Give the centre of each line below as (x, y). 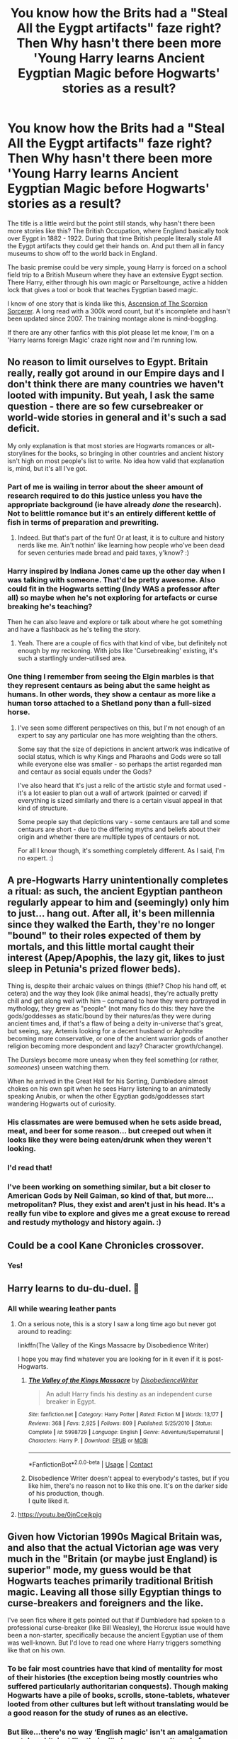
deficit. (24, 429)
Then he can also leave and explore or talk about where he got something (115, 622)
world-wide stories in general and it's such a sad (117, 417)
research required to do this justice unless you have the (105, 496)
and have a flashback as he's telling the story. (74, 630)
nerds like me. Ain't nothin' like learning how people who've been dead (121, 545)
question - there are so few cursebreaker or (106, 407)
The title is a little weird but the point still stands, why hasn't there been (111, 223)
